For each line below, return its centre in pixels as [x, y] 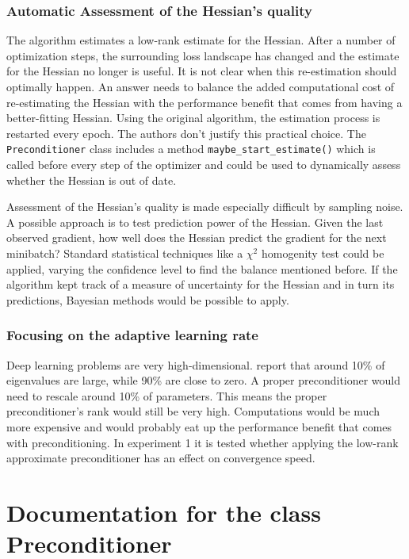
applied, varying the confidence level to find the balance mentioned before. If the [202, 268]
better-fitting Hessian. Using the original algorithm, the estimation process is [193, 118]
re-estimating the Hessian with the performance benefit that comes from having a [204, 102]
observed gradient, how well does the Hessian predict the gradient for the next [197, 237]
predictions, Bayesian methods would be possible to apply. [148, 299]
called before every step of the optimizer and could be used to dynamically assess [204, 165]
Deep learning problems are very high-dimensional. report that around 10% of [196, 364]
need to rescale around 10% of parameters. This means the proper [167, 395]
